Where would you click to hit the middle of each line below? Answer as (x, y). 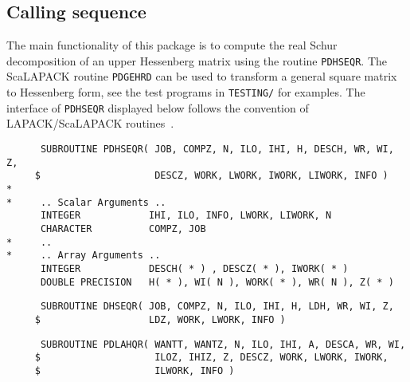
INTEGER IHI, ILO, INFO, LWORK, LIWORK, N (186, 216)
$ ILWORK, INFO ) (135, 370)
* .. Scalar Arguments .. (86, 202)
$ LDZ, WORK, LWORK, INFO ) (160, 319)
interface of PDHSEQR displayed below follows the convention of (158, 107)
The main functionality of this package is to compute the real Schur (172, 45)
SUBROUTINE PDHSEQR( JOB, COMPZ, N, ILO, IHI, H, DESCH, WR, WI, (217, 150)
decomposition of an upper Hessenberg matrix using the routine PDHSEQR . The (197, 60)
